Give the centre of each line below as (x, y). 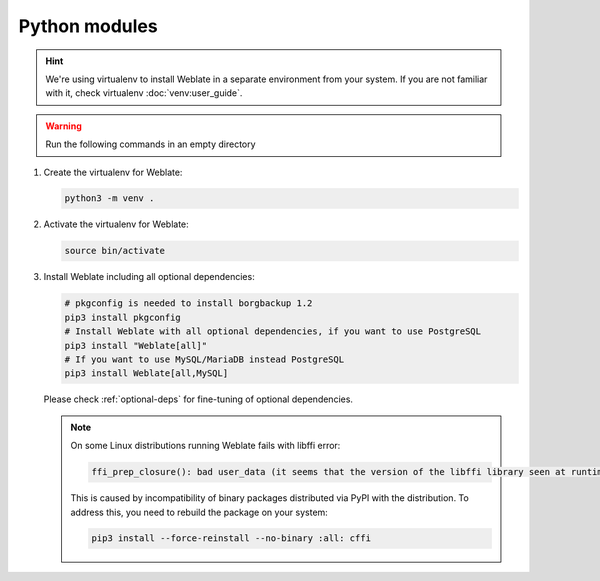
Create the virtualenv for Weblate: (113, 172)
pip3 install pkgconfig (123, 317)
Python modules (88, 26)
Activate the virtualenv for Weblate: (116, 224)
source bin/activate (114, 251)
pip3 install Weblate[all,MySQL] (146, 373)
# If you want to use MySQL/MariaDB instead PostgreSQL (204, 359)
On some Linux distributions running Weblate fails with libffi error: (205, 446)
